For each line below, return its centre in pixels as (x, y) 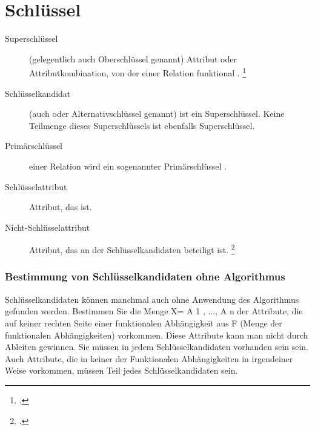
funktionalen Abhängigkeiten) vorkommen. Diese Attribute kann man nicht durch (157, 335)
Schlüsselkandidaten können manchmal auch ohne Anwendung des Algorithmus (152, 299)
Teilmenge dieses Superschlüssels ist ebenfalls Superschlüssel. (142, 125)
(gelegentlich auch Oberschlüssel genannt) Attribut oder (133, 58)
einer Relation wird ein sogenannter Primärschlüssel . (128, 166)
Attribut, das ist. (61, 207)
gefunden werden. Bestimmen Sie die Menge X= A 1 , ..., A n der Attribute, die (154, 311)
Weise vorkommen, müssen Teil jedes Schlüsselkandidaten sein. (121, 370)
